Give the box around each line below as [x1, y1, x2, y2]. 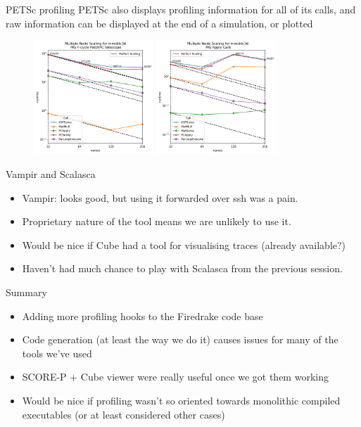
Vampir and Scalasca [6, 167, 96, 181]
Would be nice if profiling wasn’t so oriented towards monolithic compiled [22, 393, 341, 408]
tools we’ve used [22, 345, 92, 360]
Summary [6, 285, 47, 300]
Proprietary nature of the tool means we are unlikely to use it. [22, 214, 291, 229]
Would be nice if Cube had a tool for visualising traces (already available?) [22, 237, 346, 252]
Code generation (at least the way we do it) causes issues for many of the [22, 332, 338, 347]
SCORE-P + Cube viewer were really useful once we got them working [22, 369, 329, 384]
